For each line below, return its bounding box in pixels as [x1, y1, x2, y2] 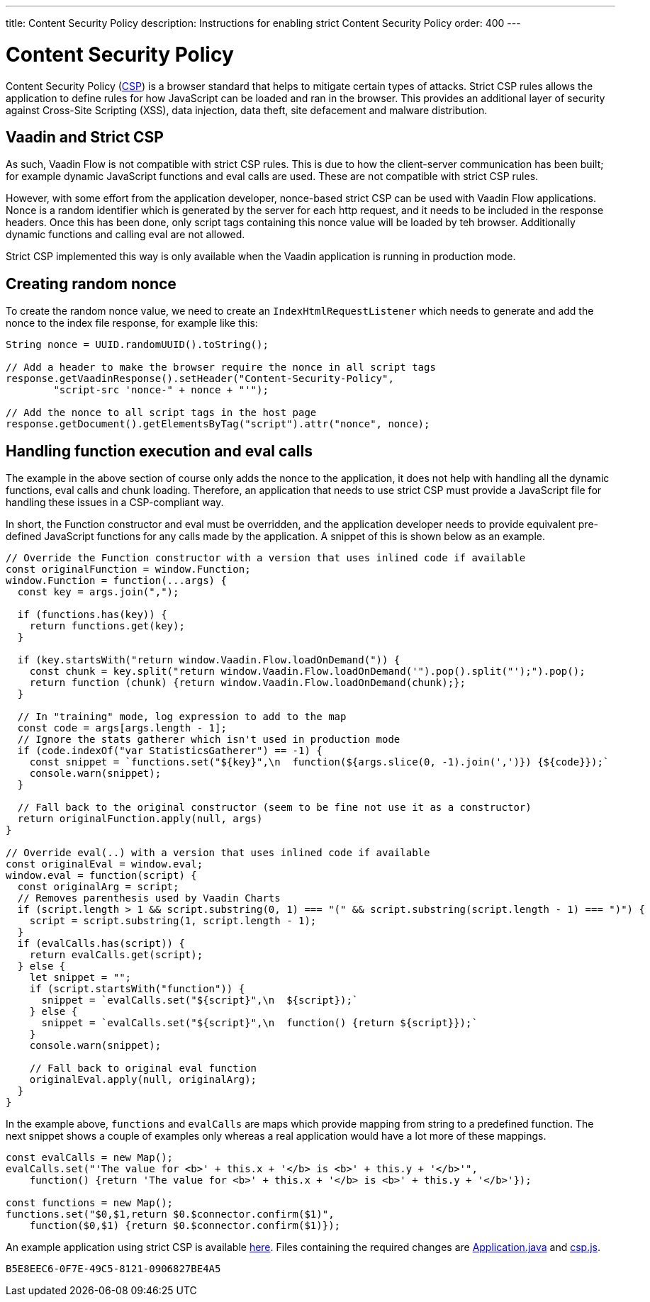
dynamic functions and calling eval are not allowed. [6, 228, 245, 241]
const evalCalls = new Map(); [6, 1152, 174, 1164]
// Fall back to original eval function [29, 1062, 257, 1074]
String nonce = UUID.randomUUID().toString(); [6, 339, 269, 351]
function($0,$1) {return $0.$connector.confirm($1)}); [29, 1220, 341, 1232]
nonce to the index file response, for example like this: [6, 317, 258, 330]
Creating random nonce [6, 274, 176, 293]
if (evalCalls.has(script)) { [17, 938, 185, 950]
